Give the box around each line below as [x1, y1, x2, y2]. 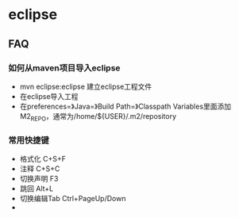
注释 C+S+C [19, 164, 60, 173]
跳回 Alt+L [19, 184, 54, 193]
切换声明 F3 [19, 173, 59, 183]
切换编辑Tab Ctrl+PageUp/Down [19, 193, 126, 203]
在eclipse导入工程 [19, 91, 79, 101]
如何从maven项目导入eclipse [8, 62, 121, 73]
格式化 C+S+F [19, 154, 66, 163]
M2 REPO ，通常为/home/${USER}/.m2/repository [19, 111, 177, 123]
